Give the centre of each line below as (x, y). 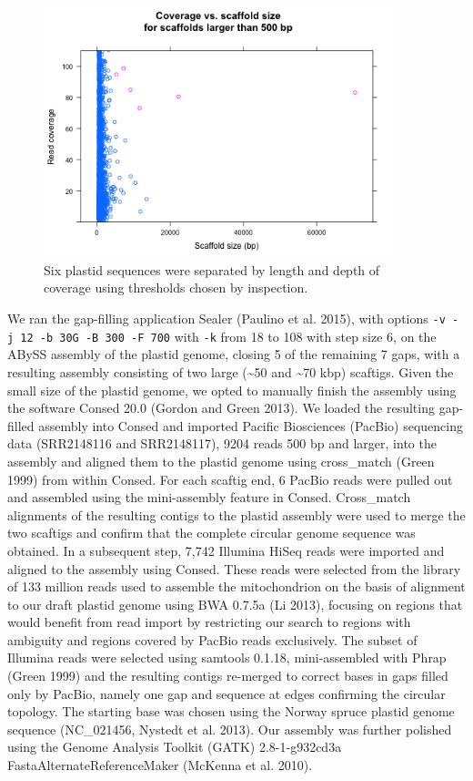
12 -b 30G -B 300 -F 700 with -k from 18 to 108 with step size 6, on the (228, 336)
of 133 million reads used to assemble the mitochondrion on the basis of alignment (236, 586)
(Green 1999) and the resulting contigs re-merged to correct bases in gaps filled (228, 676)
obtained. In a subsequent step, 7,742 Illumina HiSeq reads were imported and (226, 550)
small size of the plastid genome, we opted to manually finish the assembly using (232, 390)
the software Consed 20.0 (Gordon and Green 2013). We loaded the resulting (221, 408)
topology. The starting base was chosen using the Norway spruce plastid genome (231, 711)
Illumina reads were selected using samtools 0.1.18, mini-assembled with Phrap (227, 658)
